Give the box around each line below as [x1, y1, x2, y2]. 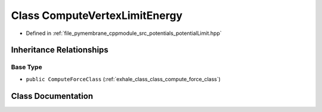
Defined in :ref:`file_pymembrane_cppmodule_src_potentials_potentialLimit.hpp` [26, 30, 222, 37]
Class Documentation [11, 91, 94, 101]
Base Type [11, 63, 42, 71]
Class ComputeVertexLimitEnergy [11, 9, 183, 22]
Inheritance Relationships [11, 45, 109, 55]
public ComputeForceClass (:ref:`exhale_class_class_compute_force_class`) [26, 75, 221, 82]
